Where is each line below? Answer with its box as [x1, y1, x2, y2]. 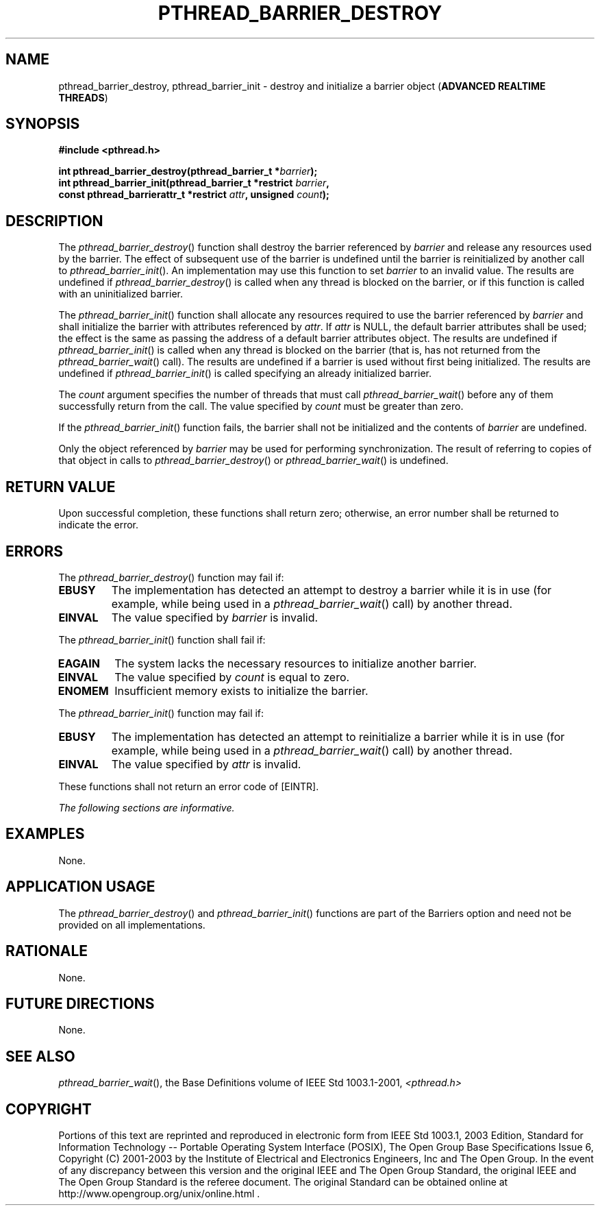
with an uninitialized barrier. [58, 288, 183, 300]
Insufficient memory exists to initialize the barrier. [114, 683, 368, 698]
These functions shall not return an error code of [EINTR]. [58, 780, 319, 792]
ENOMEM [58, 683, 109, 698]
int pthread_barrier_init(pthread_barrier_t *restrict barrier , [58, 177, 329, 189]
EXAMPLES [5, 825, 85, 843]
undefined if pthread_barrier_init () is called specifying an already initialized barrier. [58, 367, 432, 380]
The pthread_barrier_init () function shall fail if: [58, 633, 266, 646]
